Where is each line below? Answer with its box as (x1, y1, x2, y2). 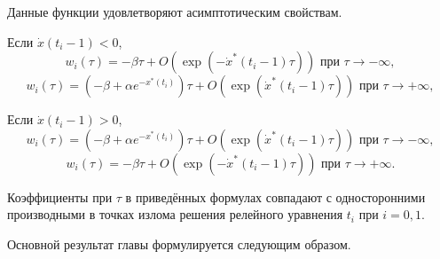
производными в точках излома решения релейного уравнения (7, 205, 343, 224)
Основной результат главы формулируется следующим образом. (7, 234, 351, 253)
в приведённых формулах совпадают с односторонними (125, 187, 426, 206)
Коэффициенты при (7, 187, 113, 206)
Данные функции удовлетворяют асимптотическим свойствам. (7, 3, 342, 20)
